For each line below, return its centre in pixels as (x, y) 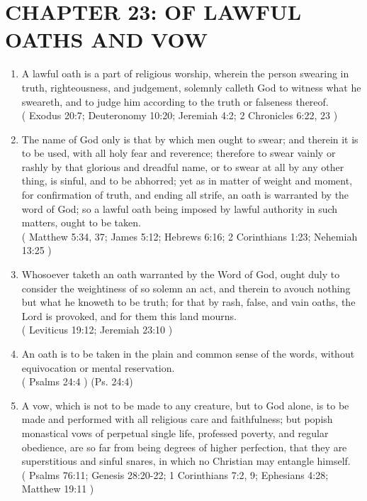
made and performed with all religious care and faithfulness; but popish (177, 419)
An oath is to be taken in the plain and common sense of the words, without (188, 353)
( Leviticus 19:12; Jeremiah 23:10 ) (97, 330)
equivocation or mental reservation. (98, 367)
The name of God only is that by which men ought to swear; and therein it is (190, 139)
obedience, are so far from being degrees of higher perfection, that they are (184, 447)
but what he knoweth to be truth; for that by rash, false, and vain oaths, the (188, 302)
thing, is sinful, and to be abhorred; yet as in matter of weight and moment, (187, 181)
